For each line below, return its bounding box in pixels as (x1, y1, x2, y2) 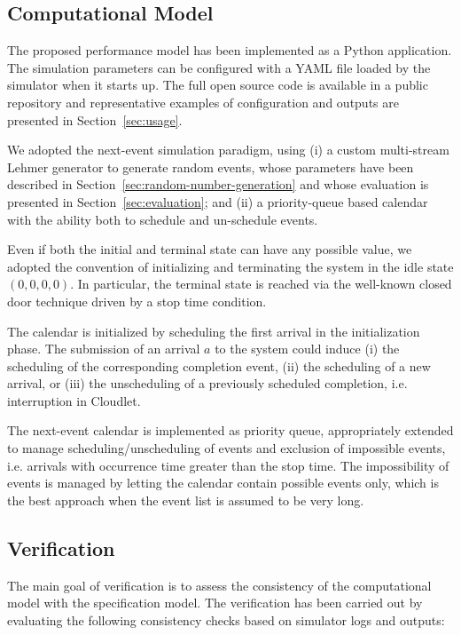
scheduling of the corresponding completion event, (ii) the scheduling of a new (7, 356, 431, 375)
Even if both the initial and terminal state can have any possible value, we (7, 240, 412, 258)
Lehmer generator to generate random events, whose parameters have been (7, 157, 414, 176)
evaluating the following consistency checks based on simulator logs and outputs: (7, 610, 445, 629)
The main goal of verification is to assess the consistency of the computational (7, 575, 432, 594)
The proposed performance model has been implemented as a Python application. (7, 41, 452, 60)
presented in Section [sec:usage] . (7, 110, 183, 129)
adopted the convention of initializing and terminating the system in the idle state (7, 257, 454, 275)
